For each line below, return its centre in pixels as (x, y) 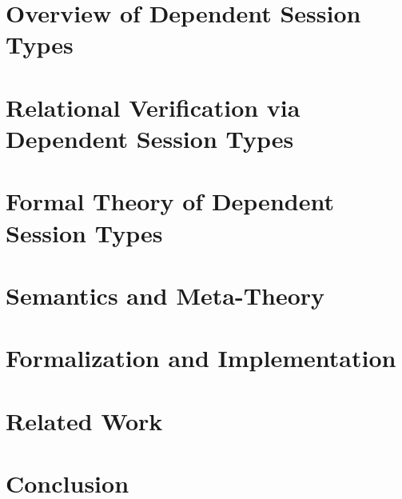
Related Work (84, 420)
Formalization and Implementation (201, 358)
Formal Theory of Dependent (170, 201)
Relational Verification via (153, 107)
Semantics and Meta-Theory (165, 295)
